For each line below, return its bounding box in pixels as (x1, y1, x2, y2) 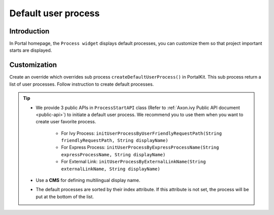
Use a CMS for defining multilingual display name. (36, 177, 141, 184)
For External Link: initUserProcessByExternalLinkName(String (61, 159, 206, 165)
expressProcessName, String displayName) (61, 152, 166, 157)
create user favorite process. (36, 119, 96, 125)
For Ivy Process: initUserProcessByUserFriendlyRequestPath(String (61, 130, 222, 136)
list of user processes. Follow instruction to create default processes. (9, 81, 154, 87)
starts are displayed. (9, 47, 52, 53)
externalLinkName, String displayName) (61, 166, 160, 172)
